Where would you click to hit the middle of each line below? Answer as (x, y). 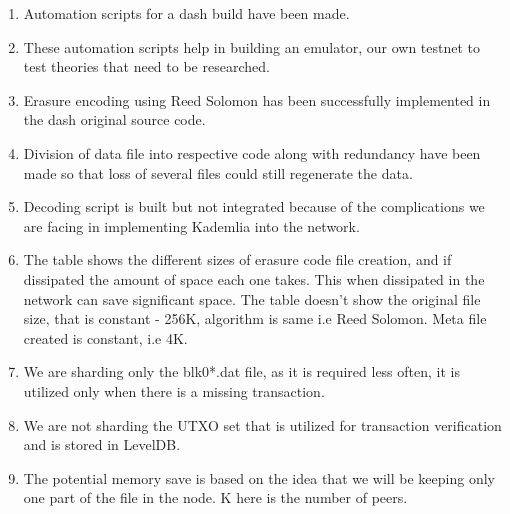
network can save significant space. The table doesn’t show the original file (252, 298)
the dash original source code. (114, 119)
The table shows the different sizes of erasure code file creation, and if (237, 259)
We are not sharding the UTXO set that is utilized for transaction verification (262, 424)
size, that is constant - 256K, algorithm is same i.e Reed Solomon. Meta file (255, 318)
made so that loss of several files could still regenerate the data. (218, 172)
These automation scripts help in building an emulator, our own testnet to (252, 46)
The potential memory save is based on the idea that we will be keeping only (259, 477)
